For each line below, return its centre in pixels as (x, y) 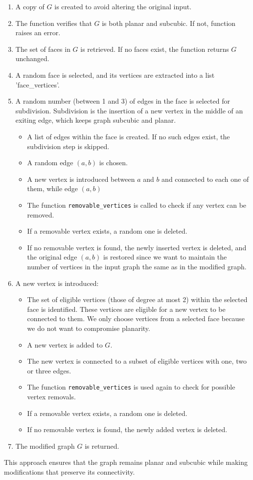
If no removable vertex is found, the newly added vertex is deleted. (127, 429)
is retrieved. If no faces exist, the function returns (155, 49)
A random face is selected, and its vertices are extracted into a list (115, 75)
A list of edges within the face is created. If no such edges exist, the (128, 136)
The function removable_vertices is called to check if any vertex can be (137, 205)
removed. (41, 214)
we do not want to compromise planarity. (89, 328)
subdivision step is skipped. (68, 146)
